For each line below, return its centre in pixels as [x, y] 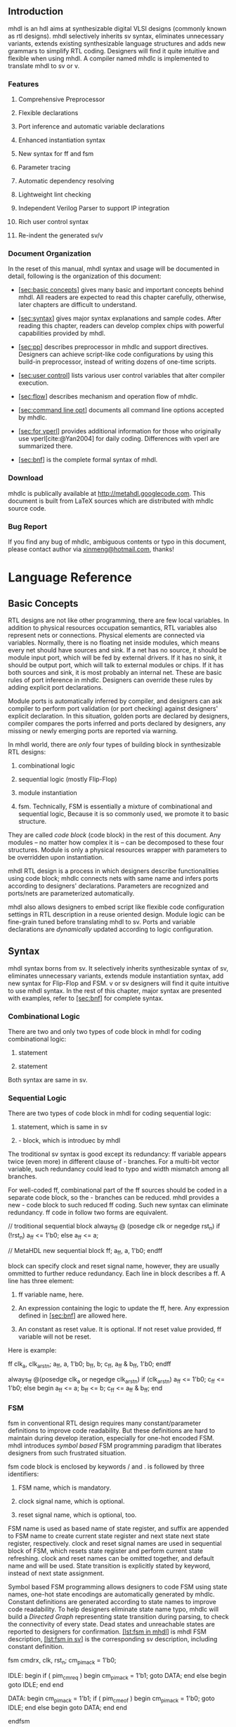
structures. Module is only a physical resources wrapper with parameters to [118, 850]
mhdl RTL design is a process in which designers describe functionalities [114, 871]
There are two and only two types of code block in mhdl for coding [105, 1032]
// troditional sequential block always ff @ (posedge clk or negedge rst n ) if [114, 1227]
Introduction [36, 12]
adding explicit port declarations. [56, 687]
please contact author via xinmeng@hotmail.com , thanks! [91, 549]
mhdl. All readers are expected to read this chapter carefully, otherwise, [122, 297]
